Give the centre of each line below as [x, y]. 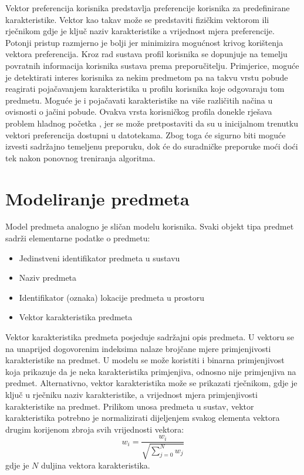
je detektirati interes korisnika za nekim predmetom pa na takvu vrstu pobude [147, 77]
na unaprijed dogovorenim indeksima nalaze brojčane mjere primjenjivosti [138, 348]
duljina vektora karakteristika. [96, 465]
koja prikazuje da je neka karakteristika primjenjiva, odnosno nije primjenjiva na [151, 371]
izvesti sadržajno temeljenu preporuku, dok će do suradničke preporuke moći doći [152, 146]
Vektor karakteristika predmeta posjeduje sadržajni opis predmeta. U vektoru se [150, 337]
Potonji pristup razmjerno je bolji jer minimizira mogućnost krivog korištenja [144, 42]
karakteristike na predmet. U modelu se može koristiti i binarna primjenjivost [145, 360]
